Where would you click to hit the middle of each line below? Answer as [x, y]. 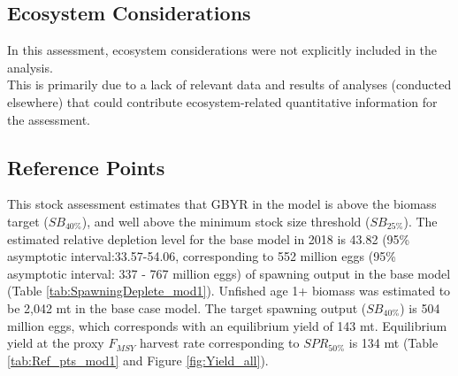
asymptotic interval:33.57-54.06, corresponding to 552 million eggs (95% [202, 256]
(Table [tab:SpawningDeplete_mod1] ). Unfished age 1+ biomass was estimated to [229, 291]
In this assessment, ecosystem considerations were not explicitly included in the [222, 50]
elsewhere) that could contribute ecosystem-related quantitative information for [222, 101]
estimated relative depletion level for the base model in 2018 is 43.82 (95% [209, 238]
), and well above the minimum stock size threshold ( [226, 221]
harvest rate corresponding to [220, 343]
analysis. [30, 67]
